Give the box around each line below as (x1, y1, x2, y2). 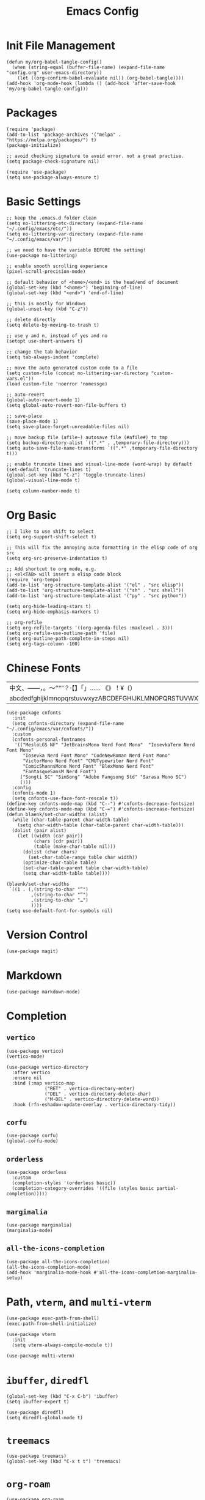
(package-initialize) (6, 142, 62, 148)
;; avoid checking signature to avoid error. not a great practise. (6, 153, 184, 159)
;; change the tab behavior (6, 349, 78, 355)
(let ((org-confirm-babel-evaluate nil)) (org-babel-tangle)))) (17, 75, 184, 81)
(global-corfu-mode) (6, 1138, 59, 1145)
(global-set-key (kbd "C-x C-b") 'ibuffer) (6, 1393, 119, 1399)
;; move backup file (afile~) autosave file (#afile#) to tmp (6, 434, 168, 440)
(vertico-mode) (6, 1053, 45, 1060)
